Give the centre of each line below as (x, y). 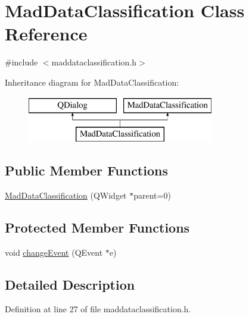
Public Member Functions (86, 170)
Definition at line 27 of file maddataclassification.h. (98, 309)
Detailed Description (70, 284)
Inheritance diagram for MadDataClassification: (92, 82)
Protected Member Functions (97, 227)
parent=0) (152, 195)
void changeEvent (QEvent (54, 252)
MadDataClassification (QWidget (66, 195)
